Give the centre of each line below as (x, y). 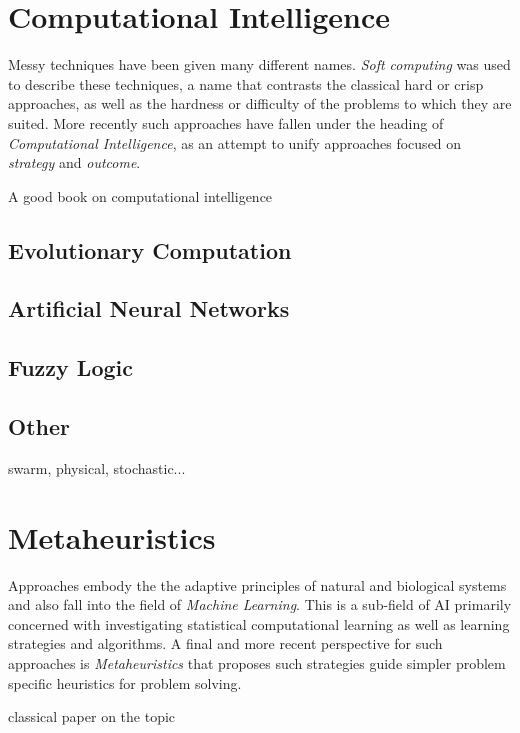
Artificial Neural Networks (149, 308)
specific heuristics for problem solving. (125, 682)
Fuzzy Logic (70, 367)
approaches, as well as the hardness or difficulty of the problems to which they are (260, 103)
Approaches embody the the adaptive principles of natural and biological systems (257, 584)
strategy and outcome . (74, 162)
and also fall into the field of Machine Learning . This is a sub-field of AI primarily (260, 604)
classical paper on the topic (92, 716)
